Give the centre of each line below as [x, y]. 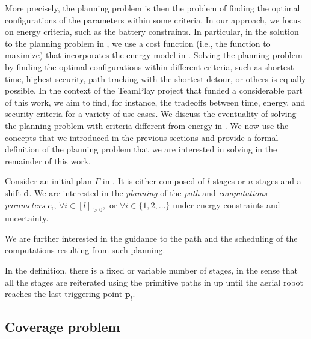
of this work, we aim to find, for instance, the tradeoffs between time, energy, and [155, 102]
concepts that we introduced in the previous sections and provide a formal [142, 137]
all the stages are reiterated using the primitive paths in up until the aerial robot [154, 282]
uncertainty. [27, 218]
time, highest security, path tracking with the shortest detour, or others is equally [155, 78]
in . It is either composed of [154, 181]
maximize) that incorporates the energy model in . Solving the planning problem [154, 55]
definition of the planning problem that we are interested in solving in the [141, 149]
